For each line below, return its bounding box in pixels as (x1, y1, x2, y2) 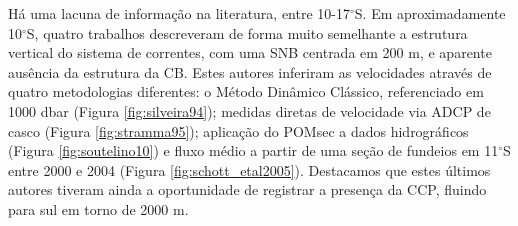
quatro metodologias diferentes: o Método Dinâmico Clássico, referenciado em (8, 81, 484, 102)
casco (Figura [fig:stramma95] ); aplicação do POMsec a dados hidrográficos (8, 120, 469, 141)
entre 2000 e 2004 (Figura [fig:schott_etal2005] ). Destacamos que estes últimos (8, 159, 491, 180)
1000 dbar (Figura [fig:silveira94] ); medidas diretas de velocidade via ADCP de (8, 100, 491, 121)
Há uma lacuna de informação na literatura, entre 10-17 (8, 3, 350, 23)
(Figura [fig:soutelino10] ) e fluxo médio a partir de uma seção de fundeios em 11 (8, 140, 499, 161)
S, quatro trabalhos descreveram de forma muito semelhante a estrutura (26, 22, 468, 43)
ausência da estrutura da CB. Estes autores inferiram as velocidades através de (8, 61, 492, 82)
